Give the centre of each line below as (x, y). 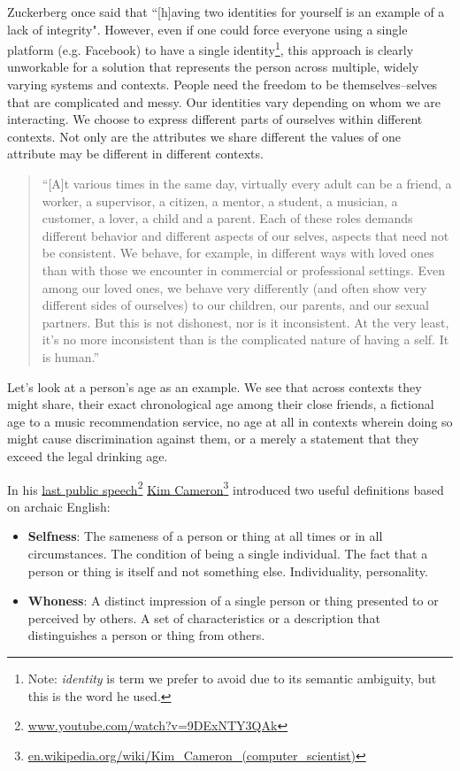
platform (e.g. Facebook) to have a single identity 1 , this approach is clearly (211, 48)
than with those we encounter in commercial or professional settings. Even (244, 270)
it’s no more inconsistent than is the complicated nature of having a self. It (245, 339)
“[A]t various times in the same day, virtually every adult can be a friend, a (247, 183)
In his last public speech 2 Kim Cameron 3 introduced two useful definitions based (226, 488)
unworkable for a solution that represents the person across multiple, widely (213, 67)
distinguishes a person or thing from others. (146, 635)
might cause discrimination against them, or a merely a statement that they (213, 439)
